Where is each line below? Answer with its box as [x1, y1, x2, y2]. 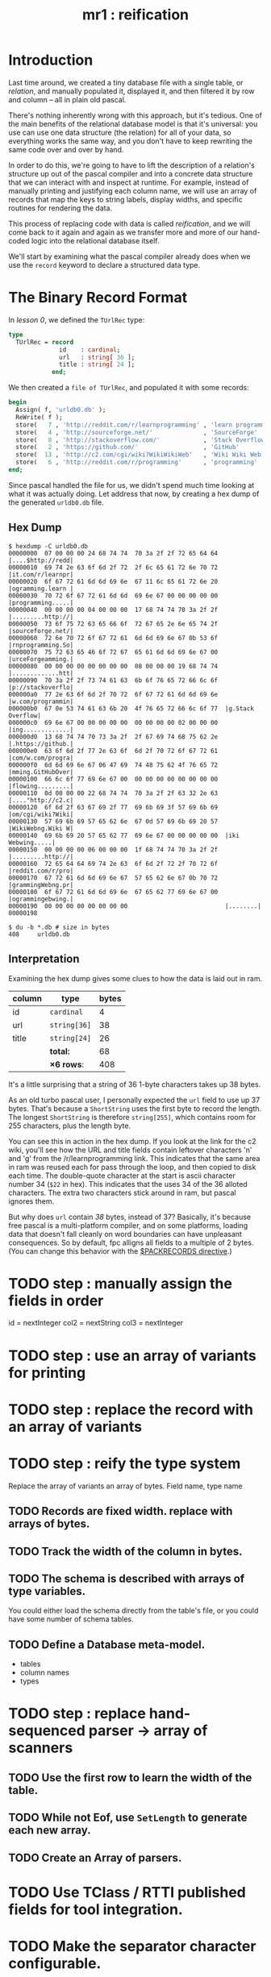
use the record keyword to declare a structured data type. [8, 260, 201, 269]
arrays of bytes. [8, 1517, 90, 1531]
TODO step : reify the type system [8, 1455, 241, 1472]
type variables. [8, 1584, 86, 1598]
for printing [8, 1363, 86, 1382]
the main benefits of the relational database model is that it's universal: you [8, 119, 258, 128]
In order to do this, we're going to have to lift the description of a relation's [8, 160, 256, 170]
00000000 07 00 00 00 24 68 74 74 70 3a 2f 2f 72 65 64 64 [8, 549, 219, 557]
